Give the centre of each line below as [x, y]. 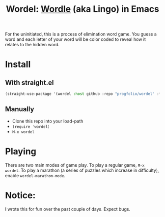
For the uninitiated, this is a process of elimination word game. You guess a [81, 34]
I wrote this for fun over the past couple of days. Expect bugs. [68, 209]
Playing [21, 152]
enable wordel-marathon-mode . [35, 175]
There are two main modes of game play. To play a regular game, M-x [75, 165]
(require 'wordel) [31, 126]
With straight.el [29, 82]
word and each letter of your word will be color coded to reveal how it [76, 39]
